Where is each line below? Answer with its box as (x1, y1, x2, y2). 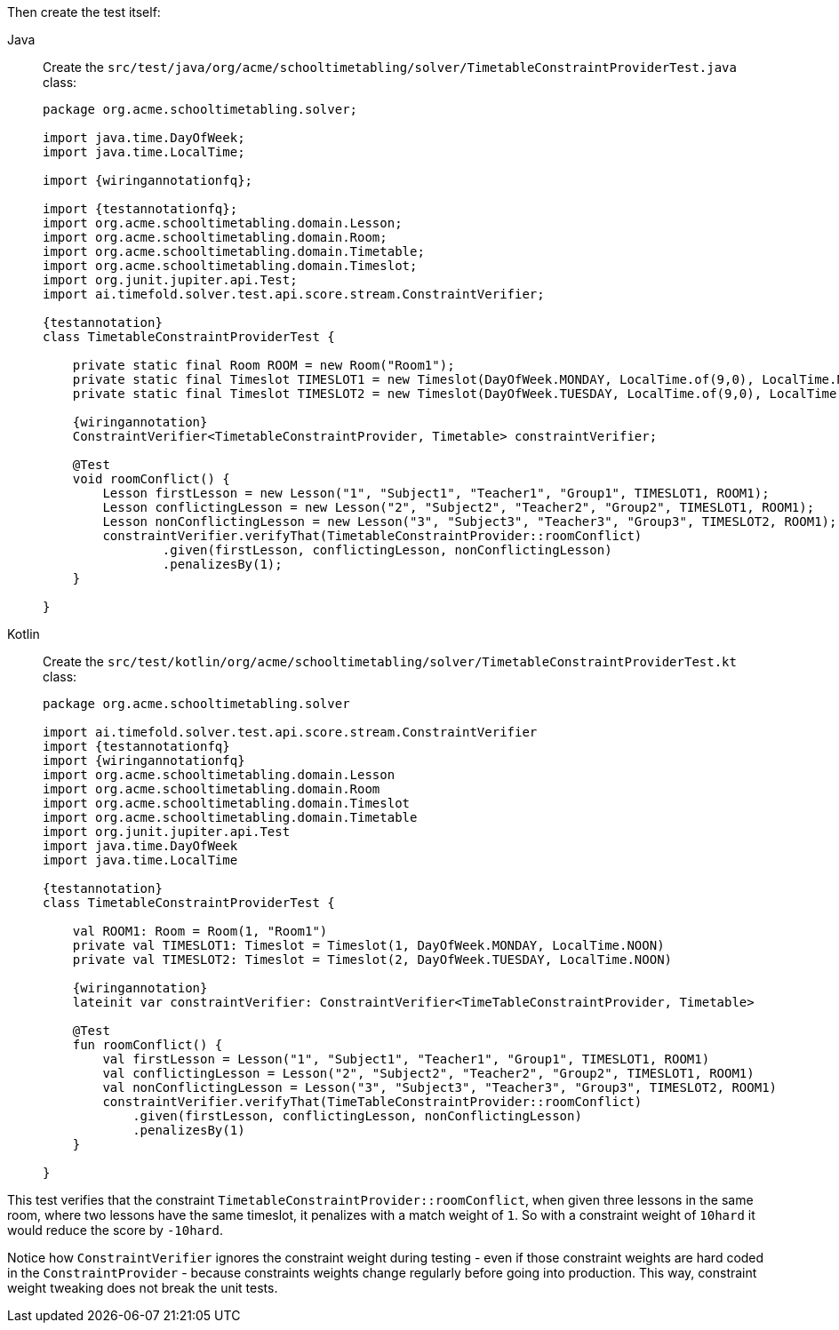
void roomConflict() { (72, 472, 230, 486)
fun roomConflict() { (72, 1038, 223, 1052)
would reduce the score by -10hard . (7, 1222, 223, 1238)
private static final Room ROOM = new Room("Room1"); (72, 358, 455, 372)
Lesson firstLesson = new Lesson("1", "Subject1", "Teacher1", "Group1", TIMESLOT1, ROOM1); (102, 486, 770, 500)
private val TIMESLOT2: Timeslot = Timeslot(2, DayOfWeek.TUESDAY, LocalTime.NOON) (72, 952, 673, 967)
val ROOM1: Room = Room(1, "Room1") (72, 924, 328, 938)
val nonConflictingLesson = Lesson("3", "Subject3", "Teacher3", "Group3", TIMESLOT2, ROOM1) (102, 1080, 778, 1095)
